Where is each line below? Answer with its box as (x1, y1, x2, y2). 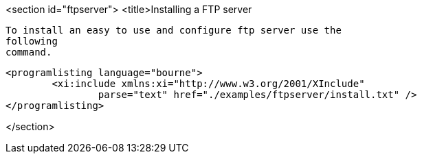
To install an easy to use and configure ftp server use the (5, 25, 342, 36)
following (5, 36, 58, 47)
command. (5, 47, 52, 58)
